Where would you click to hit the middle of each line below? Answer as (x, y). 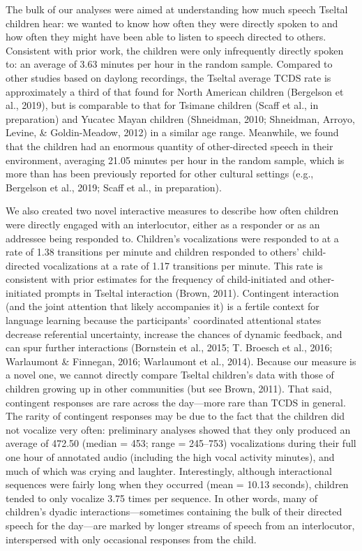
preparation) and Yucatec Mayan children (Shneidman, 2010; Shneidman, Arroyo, (180, 118)
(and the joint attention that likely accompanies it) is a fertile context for (163, 306)
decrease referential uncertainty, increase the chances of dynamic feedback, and (174, 333)
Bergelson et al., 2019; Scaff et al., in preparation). (114, 187)
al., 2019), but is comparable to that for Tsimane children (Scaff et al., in (162, 105)
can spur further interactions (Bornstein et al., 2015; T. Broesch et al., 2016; (169, 347)
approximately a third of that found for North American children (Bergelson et (175, 91)
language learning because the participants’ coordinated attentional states (164, 320)
